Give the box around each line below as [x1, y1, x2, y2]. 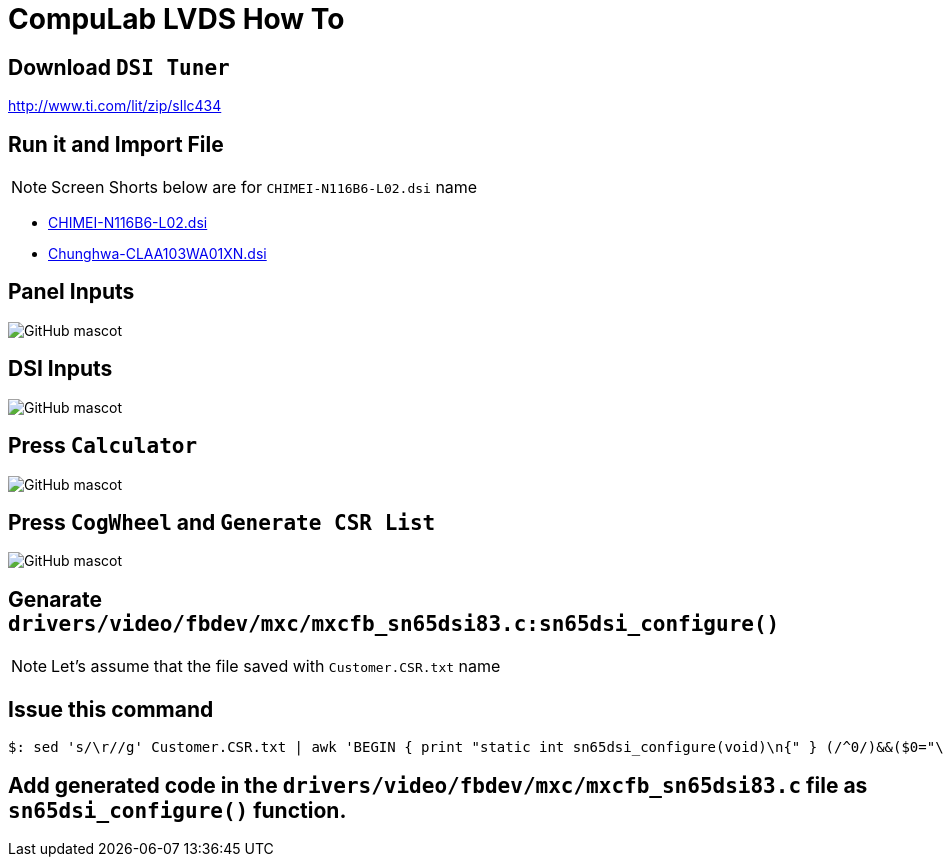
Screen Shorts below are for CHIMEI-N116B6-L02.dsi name [51, 177, 478, 198]
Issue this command [8, 696, 214, 722]
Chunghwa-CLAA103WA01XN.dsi [48, 245, 267, 263]
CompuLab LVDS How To [8, 2, 345, 36]
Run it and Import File [8, 131, 224, 157]
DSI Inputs [8, 356, 113, 382]
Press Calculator [8, 433, 198, 459]
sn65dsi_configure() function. [8, 797, 347, 823]
